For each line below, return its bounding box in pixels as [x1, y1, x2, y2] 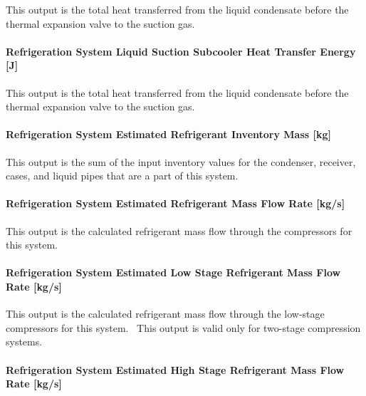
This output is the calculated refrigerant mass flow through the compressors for [6, 223, 352, 238]
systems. [6, 334, 43, 349]
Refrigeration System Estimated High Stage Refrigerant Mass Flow [6, 362, 345, 377]
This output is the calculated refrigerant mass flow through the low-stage [6, 306, 325, 321]
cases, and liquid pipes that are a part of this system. [6, 168, 239, 183]
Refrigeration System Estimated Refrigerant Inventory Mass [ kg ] [6, 127, 332, 142]
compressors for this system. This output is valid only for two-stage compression [6, 320, 361, 335]
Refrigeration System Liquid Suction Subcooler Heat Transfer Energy [6, 43, 356, 58]
